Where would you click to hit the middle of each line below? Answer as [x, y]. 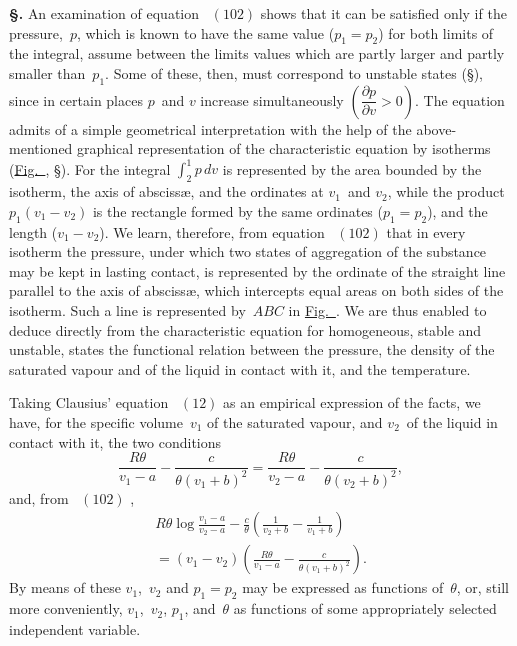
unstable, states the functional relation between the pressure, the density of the [252, 349]
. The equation [460, 99]
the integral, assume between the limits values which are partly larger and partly [257, 53]
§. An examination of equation [104, 13]
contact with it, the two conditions [115, 441]
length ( [33, 231]
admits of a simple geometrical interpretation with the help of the [210, 128]
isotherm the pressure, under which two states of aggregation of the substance [248, 251]
